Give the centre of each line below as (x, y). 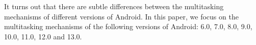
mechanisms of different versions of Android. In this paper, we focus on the (121, 16)
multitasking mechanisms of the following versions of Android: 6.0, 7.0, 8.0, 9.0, (128, 26)
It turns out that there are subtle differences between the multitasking (114, 6)
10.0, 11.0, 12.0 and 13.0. (43, 36)
